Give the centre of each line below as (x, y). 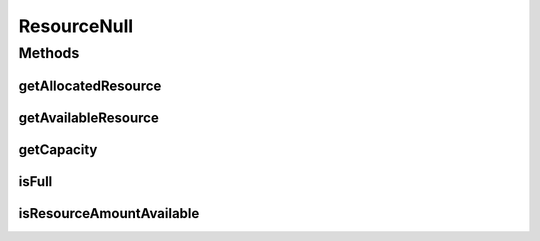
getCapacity (58, 149)
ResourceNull (76, 26)
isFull (35, 181)
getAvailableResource (88, 117)
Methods (49, 53)
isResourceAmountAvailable (109, 213)
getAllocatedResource (90, 85)
